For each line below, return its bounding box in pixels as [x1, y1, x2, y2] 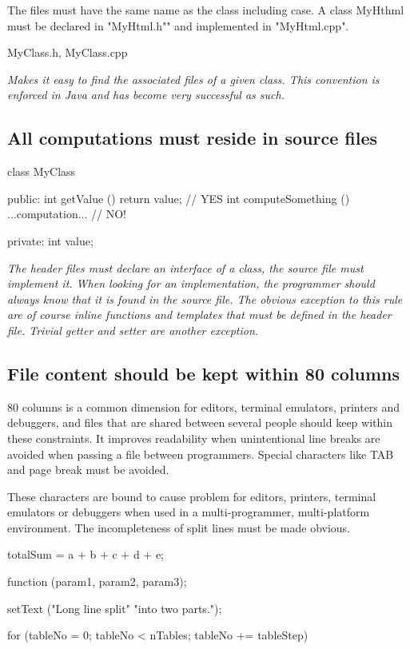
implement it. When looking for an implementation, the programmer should [7, 275, 375, 292]
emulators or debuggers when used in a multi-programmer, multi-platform [7, 504, 370, 520]
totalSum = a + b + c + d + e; [7, 546, 164, 563]
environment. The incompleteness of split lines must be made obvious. [7, 519, 351, 536]
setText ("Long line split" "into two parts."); [7, 599, 222, 616]
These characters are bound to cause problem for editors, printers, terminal [7, 488, 376, 504]
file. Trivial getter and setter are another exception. [7, 321, 259, 338]
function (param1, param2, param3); [7, 573, 187, 590]
